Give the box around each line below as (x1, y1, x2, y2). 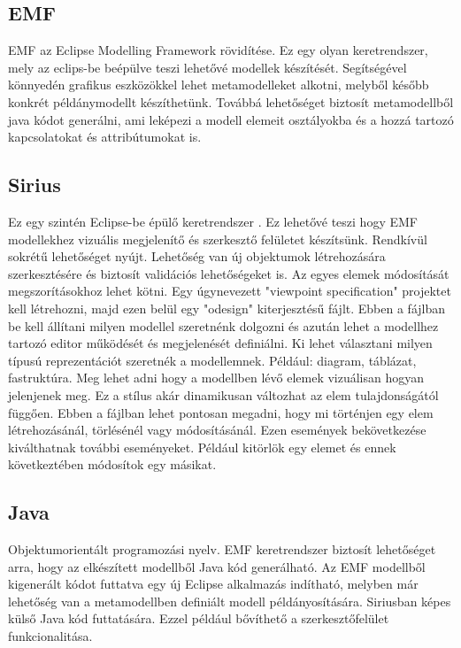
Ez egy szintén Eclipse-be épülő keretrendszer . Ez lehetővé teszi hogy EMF (8, 212, 418, 230)
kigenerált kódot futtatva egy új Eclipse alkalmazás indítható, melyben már (8, 575, 419, 593)
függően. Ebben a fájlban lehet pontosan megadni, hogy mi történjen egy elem (8, 403, 434, 421)
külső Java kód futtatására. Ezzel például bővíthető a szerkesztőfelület (8, 609, 389, 628)
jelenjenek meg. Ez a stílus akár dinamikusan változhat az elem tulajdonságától (8, 385, 439, 404)
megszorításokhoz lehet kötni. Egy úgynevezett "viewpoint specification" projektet (8, 282, 451, 300)
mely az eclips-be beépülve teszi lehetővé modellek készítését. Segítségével (8, 58, 407, 76)
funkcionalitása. (8, 627, 93, 645)
